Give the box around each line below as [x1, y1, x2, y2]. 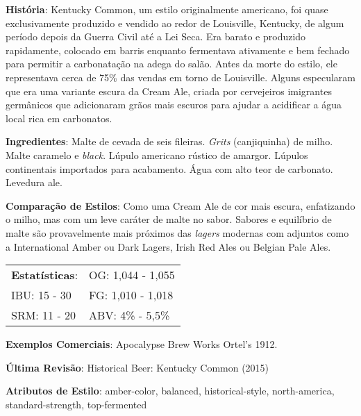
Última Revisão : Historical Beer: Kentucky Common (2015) [6, 360, 269, 374]
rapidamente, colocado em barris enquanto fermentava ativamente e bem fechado [6, 42, 350, 57]
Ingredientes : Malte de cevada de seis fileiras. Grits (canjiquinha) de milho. [6, 134, 333, 149]
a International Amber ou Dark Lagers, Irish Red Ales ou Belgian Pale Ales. [6, 239, 331, 253]
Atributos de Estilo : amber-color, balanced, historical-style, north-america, [6, 383, 335, 398]
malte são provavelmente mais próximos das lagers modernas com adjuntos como [6, 225, 349, 240]
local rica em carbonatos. [6, 110, 112, 125]
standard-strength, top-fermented [6, 397, 147, 411]
